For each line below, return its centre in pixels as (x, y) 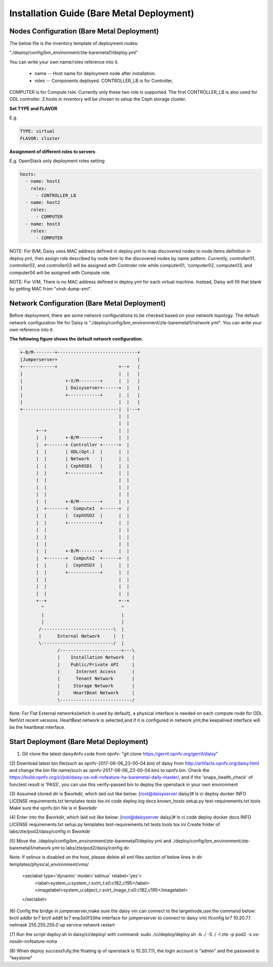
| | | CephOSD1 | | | (83, 466)
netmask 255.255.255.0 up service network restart (62, 925)
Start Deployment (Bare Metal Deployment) (79, 742)
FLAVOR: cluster (40, 138)
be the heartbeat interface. (37, 727)
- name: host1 (43, 181)
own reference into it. (32, 330)
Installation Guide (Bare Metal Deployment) (102, 13)
